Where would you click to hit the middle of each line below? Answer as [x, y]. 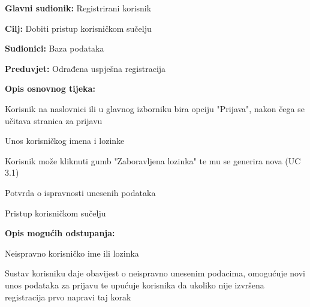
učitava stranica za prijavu [54, 120]
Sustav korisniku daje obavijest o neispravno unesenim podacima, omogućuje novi [155, 273]
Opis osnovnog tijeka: [50, 88]
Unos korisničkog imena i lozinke [65, 141]
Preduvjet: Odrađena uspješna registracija [85, 68]
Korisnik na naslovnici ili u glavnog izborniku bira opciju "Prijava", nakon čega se [155, 108]
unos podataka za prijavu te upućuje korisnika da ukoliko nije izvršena [135, 285]
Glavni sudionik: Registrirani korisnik [78, 8]
